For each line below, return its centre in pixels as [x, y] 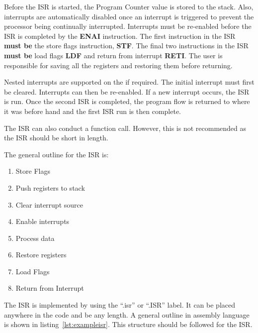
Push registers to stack [50, 187]
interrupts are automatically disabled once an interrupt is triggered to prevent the [129, 16]
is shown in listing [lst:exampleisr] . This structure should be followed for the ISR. [128, 324]
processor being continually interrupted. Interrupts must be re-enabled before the [128, 26]
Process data [35, 238]
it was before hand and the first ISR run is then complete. [92, 111]
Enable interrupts [43, 221]
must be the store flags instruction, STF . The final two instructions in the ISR [126, 46]
